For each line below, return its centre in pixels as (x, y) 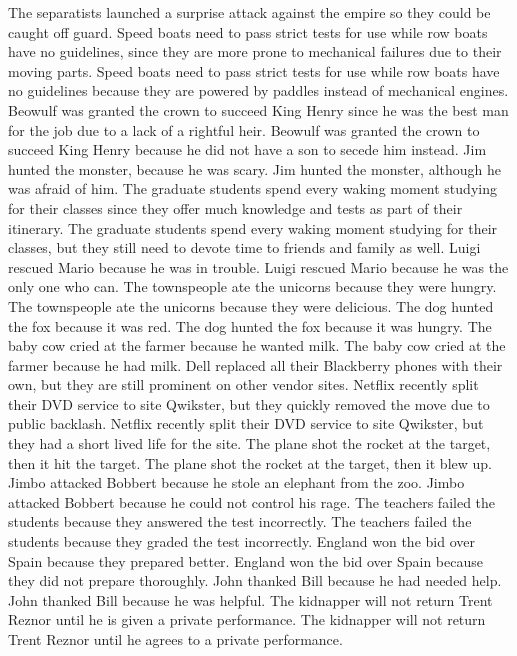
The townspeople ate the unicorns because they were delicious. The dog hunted (251, 305)
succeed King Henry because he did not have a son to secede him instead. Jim (247, 149)
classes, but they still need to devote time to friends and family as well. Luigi (244, 247)
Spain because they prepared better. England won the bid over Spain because (245, 560)
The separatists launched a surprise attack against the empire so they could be (249, 12)
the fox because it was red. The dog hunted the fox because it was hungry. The (250, 325)
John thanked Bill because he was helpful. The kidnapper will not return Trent (250, 599)
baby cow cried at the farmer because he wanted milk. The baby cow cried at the (257, 345)
